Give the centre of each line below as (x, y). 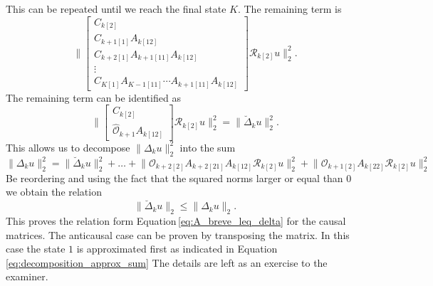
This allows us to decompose (68, 147)
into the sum (208, 147)
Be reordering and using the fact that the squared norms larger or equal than (174, 178)
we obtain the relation (54, 192)
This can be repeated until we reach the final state (116, 9)
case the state (36, 249)
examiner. (27, 276)
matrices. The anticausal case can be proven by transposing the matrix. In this (178, 234)
